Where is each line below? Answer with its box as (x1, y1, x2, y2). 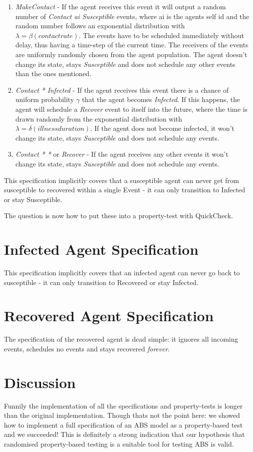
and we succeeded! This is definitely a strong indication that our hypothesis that (4, 429, 245, 439)
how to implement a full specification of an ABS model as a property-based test (4, 419, 243, 430)
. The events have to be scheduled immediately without (79, 30, 245, 40)
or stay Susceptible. (4, 194, 63, 204)
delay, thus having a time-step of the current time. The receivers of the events (15, 40, 249, 50)
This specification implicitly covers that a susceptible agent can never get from (4, 175, 239, 185)
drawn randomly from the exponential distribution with (15, 113, 182, 123)
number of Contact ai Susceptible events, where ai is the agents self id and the (15, 11, 250, 21)
